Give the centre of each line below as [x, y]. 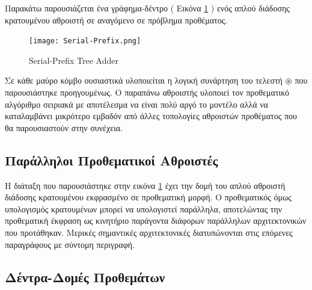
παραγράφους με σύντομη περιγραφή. [70, 244]
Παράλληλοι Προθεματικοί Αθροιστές [112, 160]
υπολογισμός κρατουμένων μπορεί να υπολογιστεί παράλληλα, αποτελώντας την [144, 208]
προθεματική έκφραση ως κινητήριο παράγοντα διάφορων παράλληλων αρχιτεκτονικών [156, 221]
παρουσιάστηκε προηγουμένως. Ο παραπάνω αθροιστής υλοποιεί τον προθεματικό [147, 92]
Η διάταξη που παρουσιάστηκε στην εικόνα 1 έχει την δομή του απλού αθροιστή [145, 185]
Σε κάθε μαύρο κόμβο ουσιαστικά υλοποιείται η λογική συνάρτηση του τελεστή [144, 80]
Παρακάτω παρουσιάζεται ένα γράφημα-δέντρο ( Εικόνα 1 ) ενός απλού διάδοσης [147, 8]
